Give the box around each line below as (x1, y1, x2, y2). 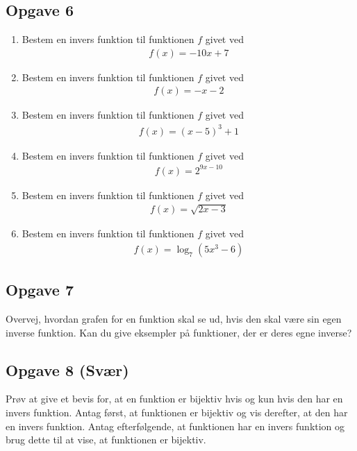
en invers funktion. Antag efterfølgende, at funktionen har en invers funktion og (6, 418, 345, 433)
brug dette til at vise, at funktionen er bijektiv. (6, 432, 206, 447)
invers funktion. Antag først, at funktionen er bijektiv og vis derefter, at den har (6, 405, 348, 419)
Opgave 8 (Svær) (6, 359, 129, 380)
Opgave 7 (6, 279, 74, 300)
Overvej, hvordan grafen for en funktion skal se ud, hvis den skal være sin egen (6, 311, 342, 325)
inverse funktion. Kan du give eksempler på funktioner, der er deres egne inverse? (6, 325, 352, 339)
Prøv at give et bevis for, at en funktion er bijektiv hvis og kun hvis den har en (6, 391, 343, 406)
